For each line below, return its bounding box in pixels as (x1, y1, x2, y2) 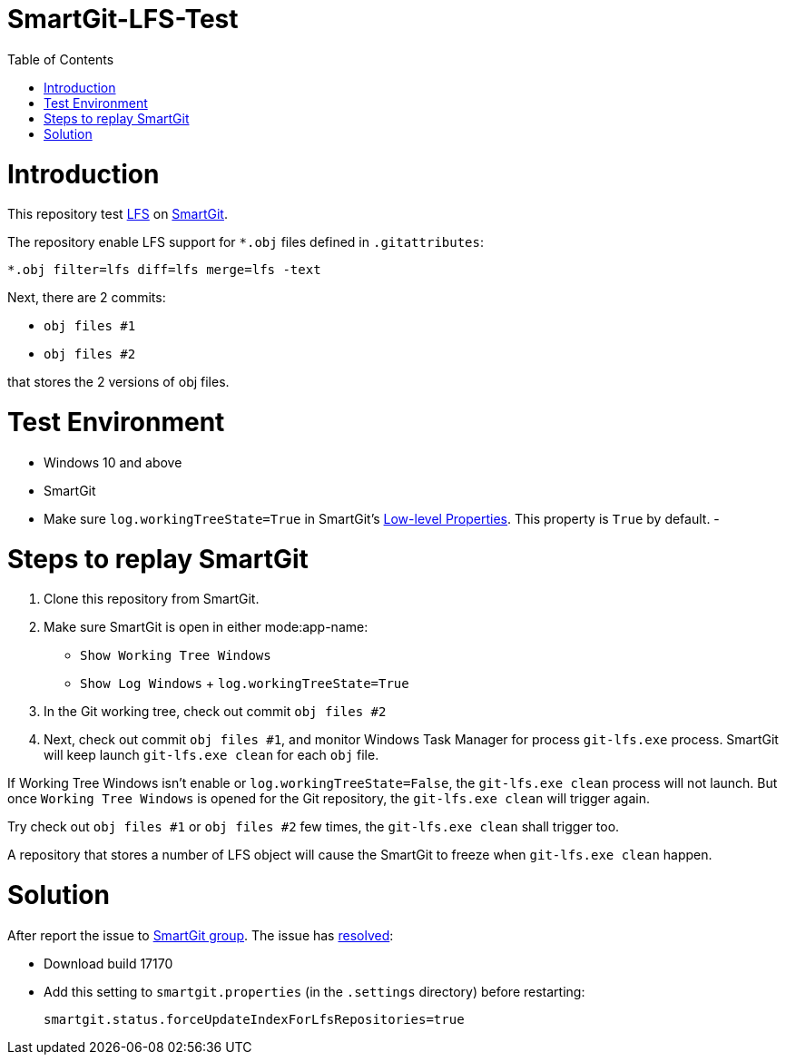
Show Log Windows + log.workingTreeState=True (80, 675, 409, 692)
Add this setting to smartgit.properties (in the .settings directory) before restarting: (44, 983, 585, 999)
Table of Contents (7, 51, 114, 67)
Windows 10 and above (44, 454, 182, 470)
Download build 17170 (44, 955, 173, 971)
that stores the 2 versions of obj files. (7, 374, 230, 390)
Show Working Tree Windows (80, 648, 271, 664)
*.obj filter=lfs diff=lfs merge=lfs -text (7, 262, 321, 278)
